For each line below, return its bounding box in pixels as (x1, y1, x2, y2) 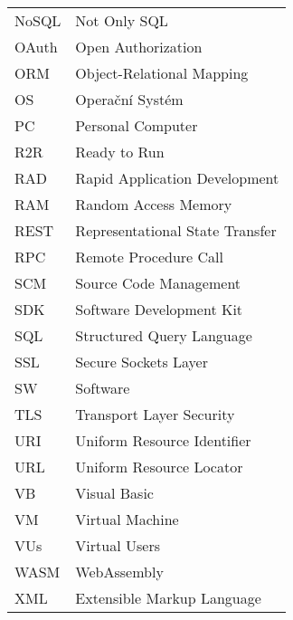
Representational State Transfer (75, 220, 277, 241)
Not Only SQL (75, 10, 168, 31)
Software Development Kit (75, 299, 243, 320)
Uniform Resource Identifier (75, 430, 251, 451)
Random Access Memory (75, 194, 232, 215)
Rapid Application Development (75, 167, 279, 188)
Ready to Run (75, 141, 165, 162)
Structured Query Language (75, 325, 252, 346)
